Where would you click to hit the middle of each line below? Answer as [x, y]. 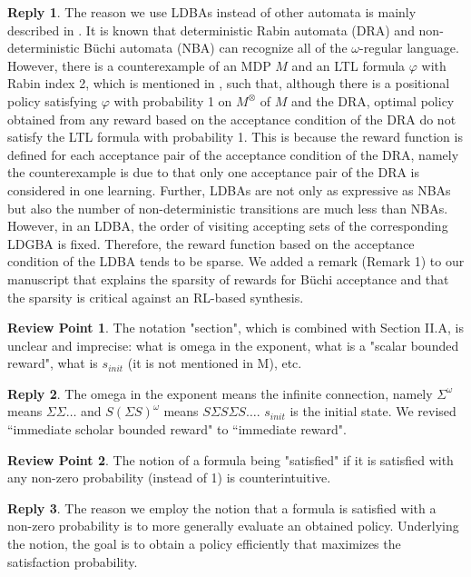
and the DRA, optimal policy [373, 100]
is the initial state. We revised [373, 411]
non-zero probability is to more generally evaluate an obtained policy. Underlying [233, 526]
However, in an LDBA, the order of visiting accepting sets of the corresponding [228, 226]
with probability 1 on [173, 100]
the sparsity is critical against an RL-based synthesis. [156, 297]
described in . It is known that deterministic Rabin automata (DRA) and [211, 30]
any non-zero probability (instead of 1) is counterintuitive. [169, 478]
